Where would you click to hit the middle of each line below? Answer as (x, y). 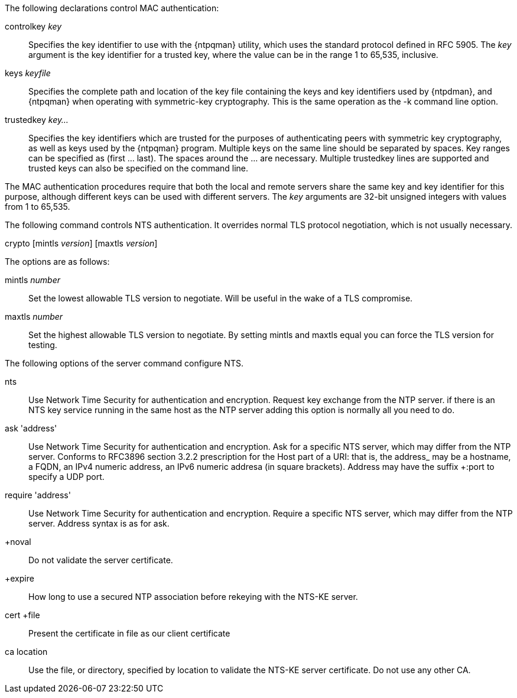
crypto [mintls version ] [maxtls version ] (81, 243)
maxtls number (34, 316)
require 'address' (38, 495)
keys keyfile (28, 73)
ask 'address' (31, 428)
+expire (19, 578)
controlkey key (33, 26)
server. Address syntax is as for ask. (99, 523)
